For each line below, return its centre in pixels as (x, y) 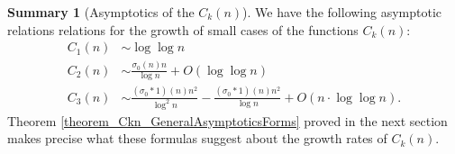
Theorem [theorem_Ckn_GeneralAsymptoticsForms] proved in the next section (227, 120)
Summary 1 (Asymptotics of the (101, 12)
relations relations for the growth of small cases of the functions (183, 29)
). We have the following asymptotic (342, 12)
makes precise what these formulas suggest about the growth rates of (197, 138)
